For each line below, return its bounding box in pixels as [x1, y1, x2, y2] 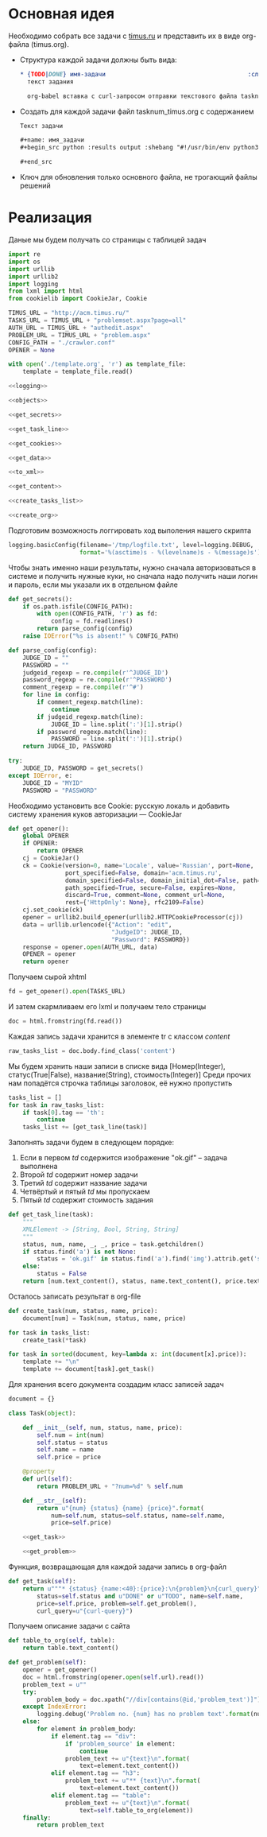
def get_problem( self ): [8, 1659, 87, 1667]
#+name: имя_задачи [19, 136, 85, 144]
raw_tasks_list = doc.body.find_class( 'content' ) [8, 1047, 176, 1054]
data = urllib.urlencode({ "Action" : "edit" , [22, 920, 172, 929]
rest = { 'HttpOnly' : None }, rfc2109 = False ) [64, 899, 204, 907]
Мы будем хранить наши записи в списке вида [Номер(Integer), [8, 1061, 226, 1070]
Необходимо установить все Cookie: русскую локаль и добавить [8, 801, 230, 810]
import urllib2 [8, 272, 59, 281]
